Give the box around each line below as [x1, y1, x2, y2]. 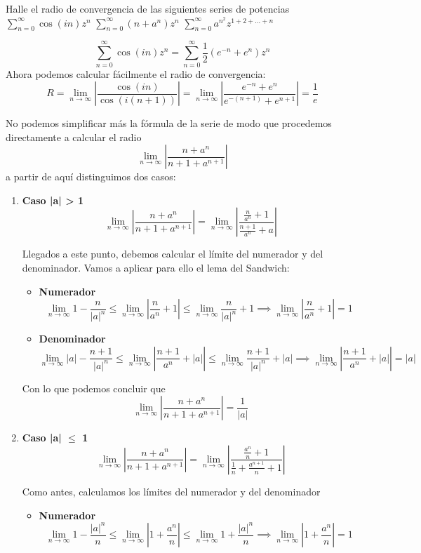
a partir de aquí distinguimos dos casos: [6, 169, 176, 184]
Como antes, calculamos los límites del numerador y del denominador [22, 484, 321, 498]
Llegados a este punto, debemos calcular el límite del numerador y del [22, 246, 323, 261]
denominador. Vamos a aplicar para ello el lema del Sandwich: [22, 260, 290, 275]
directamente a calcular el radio [6, 129, 142, 144]
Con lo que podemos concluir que [22, 380, 166, 395]
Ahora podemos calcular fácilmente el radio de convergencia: [6, 66, 266, 81]
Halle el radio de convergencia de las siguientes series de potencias [6, 1, 290, 15]
